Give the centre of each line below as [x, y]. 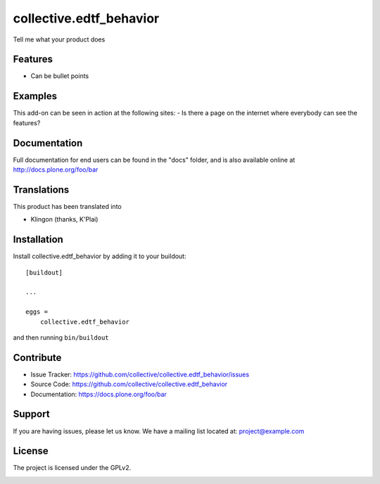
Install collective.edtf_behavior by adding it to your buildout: [100, 256]
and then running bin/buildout [61, 337]
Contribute [37, 358]
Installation [38, 240]
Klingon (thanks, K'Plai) [64, 219]
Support [31, 414]
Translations [41, 190]
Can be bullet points [60, 76]
